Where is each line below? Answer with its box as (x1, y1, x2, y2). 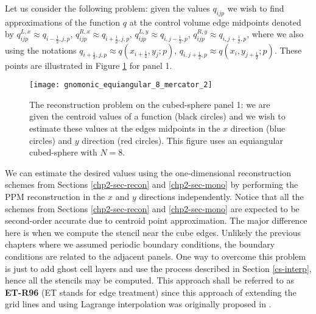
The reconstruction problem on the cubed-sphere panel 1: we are (29, 98, 270, 110)
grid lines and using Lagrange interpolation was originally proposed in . (5, 298, 272, 310)
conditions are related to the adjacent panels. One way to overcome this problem (5, 249, 306, 262)
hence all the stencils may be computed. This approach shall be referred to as (5, 274, 294, 287)
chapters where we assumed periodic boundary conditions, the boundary (5, 238, 275, 251)
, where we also (247, 27, 304, 40)
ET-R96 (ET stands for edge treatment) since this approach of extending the (5, 285, 297, 298)
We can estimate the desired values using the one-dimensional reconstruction (5, 166, 291, 179)
